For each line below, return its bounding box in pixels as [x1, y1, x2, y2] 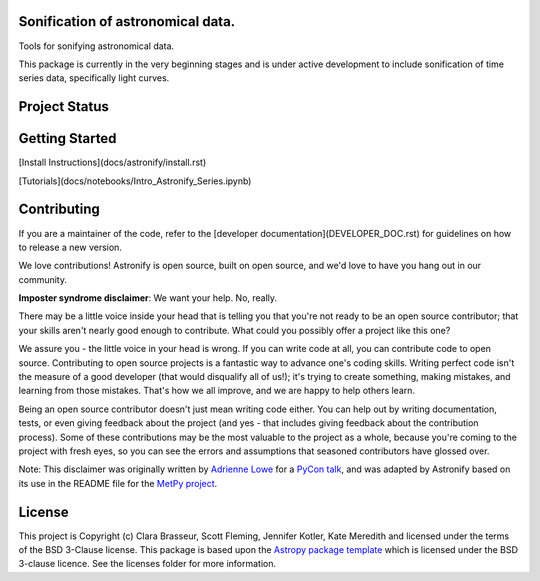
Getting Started [18, 130, 117, 147]
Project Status [18, 98, 110, 115]
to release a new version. [18, 241, 122, 253]
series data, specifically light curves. [18, 72, 170, 84]
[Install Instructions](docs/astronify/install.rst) [18, 156, 207, 169]
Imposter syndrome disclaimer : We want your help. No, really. [18, 292, 278, 304]
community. [18, 273, 67, 285]
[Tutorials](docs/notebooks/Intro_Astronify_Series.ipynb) [18, 175, 252, 187]
